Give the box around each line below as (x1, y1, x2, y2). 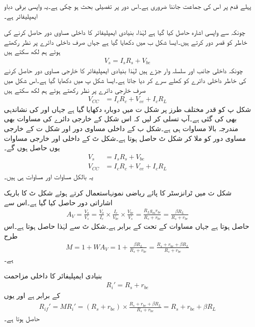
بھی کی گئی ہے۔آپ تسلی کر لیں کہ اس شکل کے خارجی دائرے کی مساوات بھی (4, 113, 237, 124)
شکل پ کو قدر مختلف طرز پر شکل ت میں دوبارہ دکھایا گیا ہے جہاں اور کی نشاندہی (4, 104, 251, 114)
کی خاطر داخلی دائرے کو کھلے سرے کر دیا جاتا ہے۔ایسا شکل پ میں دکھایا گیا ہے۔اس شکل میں (4, 75, 246, 85)
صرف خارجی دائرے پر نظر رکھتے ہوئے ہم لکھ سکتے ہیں (4, 84, 146, 95)
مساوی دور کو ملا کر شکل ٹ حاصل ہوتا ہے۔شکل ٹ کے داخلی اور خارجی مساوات (4, 133, 246, 143)
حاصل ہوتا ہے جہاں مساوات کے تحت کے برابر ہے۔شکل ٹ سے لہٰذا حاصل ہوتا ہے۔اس (4, 220, 250, 231)
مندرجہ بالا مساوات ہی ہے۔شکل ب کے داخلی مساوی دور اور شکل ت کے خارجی (4, 123, 238, 133)
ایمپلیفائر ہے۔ (4, 10, 38, 21)
